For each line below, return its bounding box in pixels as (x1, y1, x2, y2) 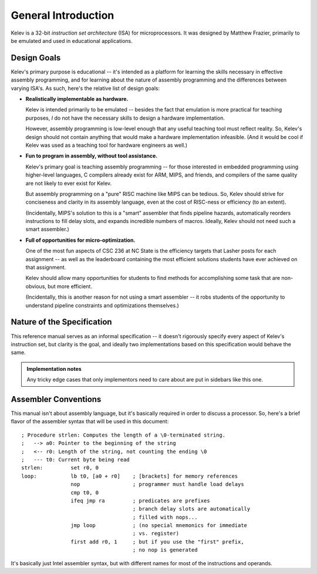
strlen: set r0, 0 (21, 464, 99, 471)
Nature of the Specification (11, 317, 112, 327)
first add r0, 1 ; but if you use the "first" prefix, (70, 538, 244, 545)
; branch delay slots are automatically (132, 505, 251, 512)
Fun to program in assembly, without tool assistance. (25, 153, 158, 160)
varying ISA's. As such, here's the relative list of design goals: (11, 85, 160, 92)
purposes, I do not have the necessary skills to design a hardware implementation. (25, 114, 225, 121)
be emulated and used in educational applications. (11, 37, 133, 44)
